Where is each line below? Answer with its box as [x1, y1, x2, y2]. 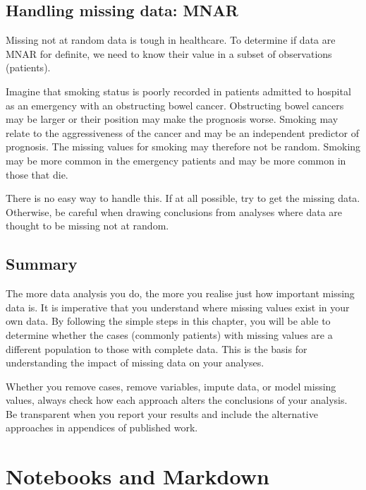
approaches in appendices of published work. [6, 420, 198, 435]
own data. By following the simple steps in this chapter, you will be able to [6, 313, 331, 328]
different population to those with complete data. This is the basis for [6, 341, 307, 356]
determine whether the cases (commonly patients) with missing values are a [6, 327, 333, 342]
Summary [6, 253, 78, 275]
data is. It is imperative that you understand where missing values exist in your [6, 299, 350, 314]
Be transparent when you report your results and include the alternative [6, 406, 318, 421]
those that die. [6, 167, 68, 181]
